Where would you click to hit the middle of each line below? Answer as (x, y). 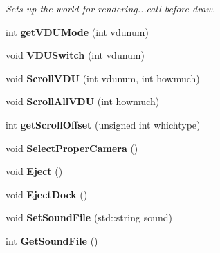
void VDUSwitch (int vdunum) (75, 55)
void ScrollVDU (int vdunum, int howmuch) (103, 78)
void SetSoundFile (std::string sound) (89, 217)
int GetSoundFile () (52, 240)
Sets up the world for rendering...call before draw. (111, 8)
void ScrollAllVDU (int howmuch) (83, 101)
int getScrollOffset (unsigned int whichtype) (103, 124)
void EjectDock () (47, 194)
